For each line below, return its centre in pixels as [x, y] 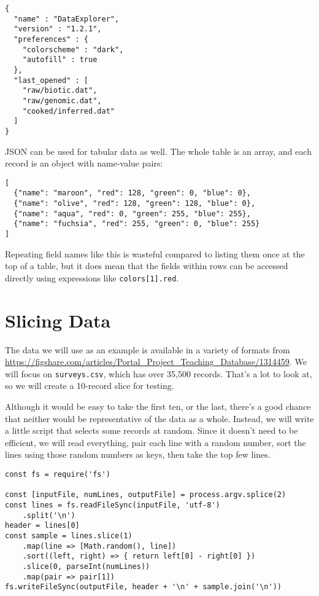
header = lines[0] [42, 526]
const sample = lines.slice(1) [69, 535]
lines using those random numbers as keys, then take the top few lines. [138, 454]
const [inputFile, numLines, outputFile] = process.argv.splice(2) [146, 495]
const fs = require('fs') [58, 475]
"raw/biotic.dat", [60, 91]
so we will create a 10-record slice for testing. [90, 386]
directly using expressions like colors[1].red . [92, 277]
